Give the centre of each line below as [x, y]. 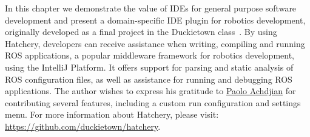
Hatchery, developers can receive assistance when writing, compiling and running [155, 43]
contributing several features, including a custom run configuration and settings [153, 102]
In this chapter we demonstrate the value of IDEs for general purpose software [151, 8]
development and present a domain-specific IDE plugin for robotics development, [155, 20]
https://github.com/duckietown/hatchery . [83, 126]
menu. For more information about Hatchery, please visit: [112, 114]
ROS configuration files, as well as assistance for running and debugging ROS [149, 79]
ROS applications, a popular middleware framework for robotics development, [150, 55]
